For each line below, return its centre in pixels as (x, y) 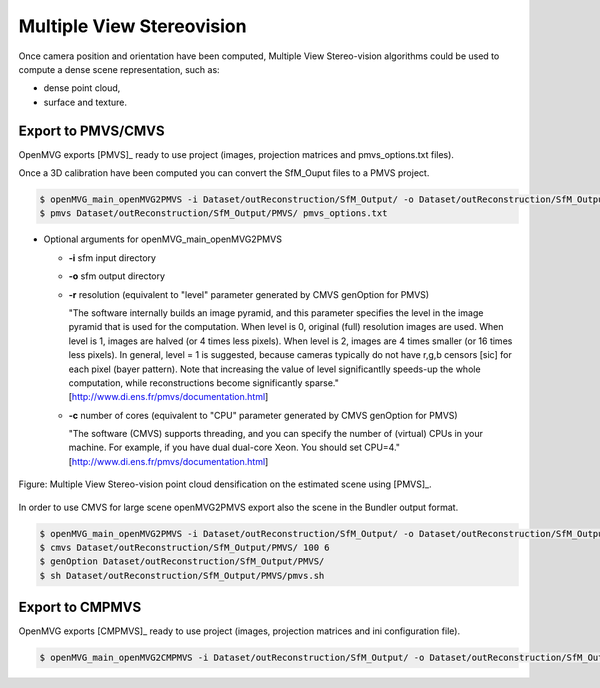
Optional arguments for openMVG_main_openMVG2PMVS (162, 239)
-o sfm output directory (116, 276)
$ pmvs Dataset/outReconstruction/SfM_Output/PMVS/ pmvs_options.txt (213, 213)
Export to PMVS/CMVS (91, 130)
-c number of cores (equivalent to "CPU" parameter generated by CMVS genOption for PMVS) (263, 415)
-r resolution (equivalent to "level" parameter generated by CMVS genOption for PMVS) (249, 294)
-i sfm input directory (112, 257)
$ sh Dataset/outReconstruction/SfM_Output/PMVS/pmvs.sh (182, 575)
